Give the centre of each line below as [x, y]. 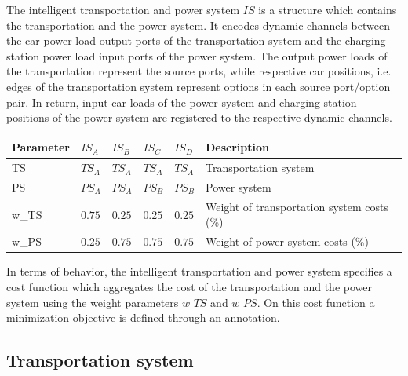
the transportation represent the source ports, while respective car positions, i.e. [199, 71]
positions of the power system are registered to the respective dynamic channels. [199, 117]
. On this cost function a [316, 302]
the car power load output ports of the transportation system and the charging [196, 40]
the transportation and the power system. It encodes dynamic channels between [198, 25]
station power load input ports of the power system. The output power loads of [197, 55]
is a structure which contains [328, 9]
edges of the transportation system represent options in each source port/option [199, 86]
